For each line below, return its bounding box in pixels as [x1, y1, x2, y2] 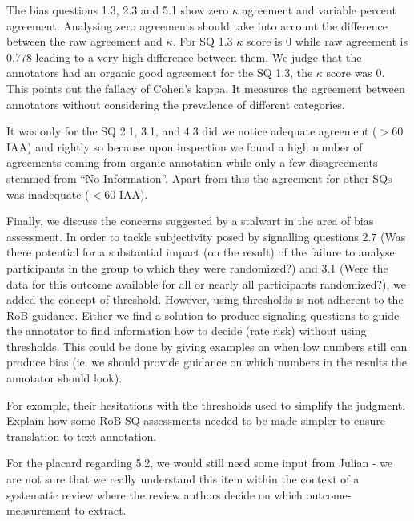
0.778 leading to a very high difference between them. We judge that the [6, 48, 362, 65]
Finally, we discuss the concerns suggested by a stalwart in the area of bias [6, 212, 374, 229]
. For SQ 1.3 [172, 33, 233, 50]
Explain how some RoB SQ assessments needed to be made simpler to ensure [6, 412, 385, 429]
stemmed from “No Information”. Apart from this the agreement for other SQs [6, 169, 392, 186]
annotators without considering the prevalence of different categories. [6, 95, 345, 112]
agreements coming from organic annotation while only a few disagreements [6, 154, 378, 171]
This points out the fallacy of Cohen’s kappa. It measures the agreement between [6, 79, 405, 96]
